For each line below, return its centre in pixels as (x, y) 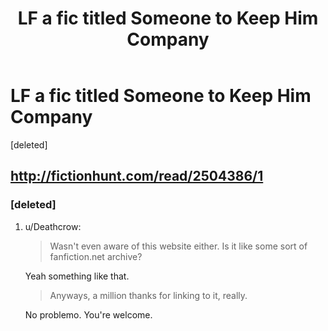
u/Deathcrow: (53, 226)
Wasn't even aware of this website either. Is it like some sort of (178, 246)
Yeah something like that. (77, 276)
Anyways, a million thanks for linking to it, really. (148, 295)
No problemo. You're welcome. (88, 314)
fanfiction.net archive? (96, 256)
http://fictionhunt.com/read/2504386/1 (137, 176)
